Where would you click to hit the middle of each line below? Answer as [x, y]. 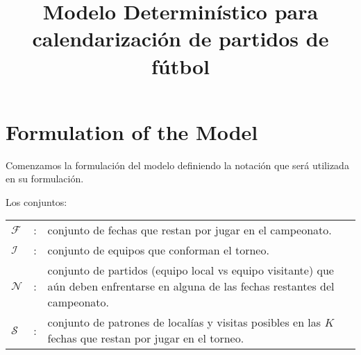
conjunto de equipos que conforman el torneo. [158, 250]
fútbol [180, 66]
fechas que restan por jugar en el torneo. [146, 338]
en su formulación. [45, 179]
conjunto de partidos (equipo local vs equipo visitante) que [191, 270]
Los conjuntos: [36, 201]
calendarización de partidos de [180, 38]
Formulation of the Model [132, 131]
